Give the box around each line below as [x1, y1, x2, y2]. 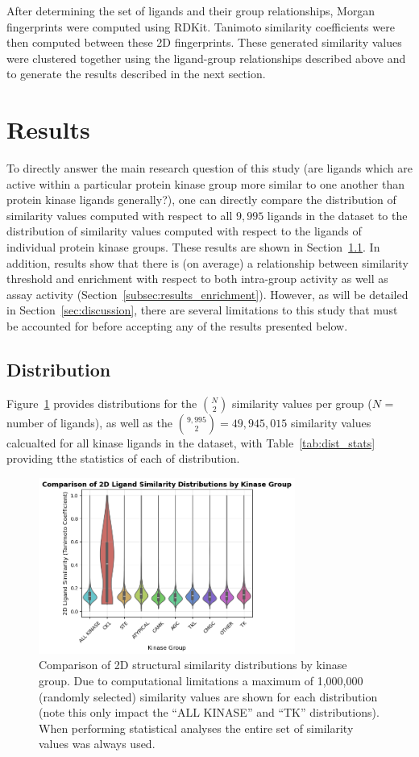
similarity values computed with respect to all [6, 206, 233, 223]
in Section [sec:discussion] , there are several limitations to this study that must [6, 302, 398, 318]
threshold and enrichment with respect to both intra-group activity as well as [6, 270, 388, 287]
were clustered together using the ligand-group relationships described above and [6, 49, 406, 66]
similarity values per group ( [231, 394, 372, 411]
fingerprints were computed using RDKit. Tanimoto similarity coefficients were [6, 18, 395, 35]
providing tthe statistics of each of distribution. [6, 450, 240, 467]
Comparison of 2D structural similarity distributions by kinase [39, 656, 347, 673]
